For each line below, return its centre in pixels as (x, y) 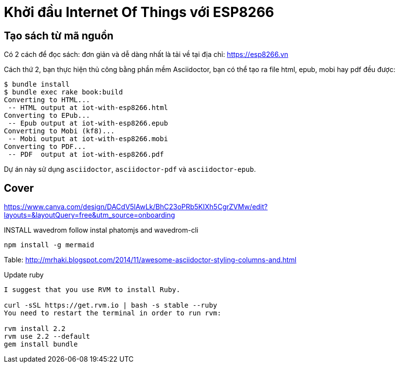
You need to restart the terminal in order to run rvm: (113, 313)
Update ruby (24, 275)
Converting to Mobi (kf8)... (59, 131)
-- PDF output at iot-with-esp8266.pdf (86, 155)
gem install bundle (41, 344)
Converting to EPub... (47, 116)
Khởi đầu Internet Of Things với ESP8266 (139, 12)
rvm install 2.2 (35, 329)
